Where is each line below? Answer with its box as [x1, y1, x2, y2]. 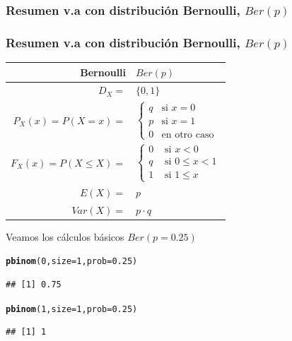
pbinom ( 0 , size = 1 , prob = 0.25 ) [6, 256, 138, 267]
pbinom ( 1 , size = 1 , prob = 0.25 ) [6, 304, 138, 314]
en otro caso [161, 129, 214, 140]
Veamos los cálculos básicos [6, 229, 124, 244]
